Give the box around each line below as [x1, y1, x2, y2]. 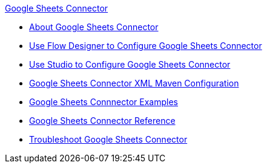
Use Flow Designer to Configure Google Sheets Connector [29, 40, 262, 51]
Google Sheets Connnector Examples [29, 97, 179, 107]
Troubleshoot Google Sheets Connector [29, 134, 188, 144]
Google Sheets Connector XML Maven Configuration [29, 78, 239, 88]
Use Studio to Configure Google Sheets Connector [29, 59, 231, 69]
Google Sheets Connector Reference [29, 115, 176, 126]
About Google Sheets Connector [29, 22, 159, 32]
